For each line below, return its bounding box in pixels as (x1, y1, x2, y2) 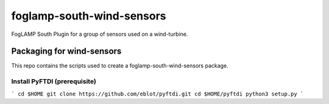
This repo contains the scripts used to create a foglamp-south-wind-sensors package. (11, 62, 228, 69)
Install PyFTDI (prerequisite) (11, 77, 97, 86)
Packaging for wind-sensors (11, 46, 122, 57)
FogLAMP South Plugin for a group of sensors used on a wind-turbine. (11, 30, 188, 38)
